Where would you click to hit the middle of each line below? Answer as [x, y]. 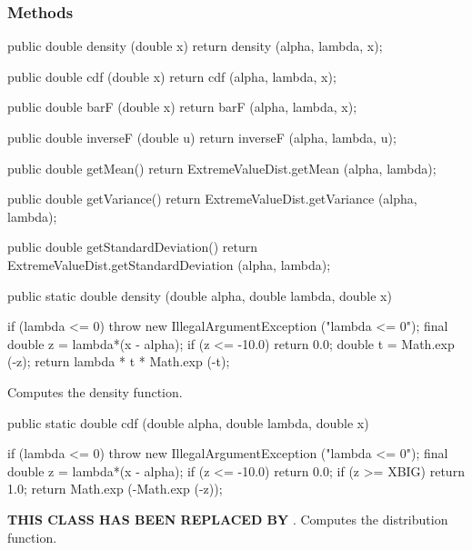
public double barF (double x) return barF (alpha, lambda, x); [182, 107]
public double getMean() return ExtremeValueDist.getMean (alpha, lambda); [222, 168]
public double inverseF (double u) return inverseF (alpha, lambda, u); [202, 137]
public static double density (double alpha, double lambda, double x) [200, 295]
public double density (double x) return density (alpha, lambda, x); [195, 46]
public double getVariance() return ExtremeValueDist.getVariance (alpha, [212, 199]
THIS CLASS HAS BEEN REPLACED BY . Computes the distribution [228, 519]
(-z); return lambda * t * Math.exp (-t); [119, 361]
